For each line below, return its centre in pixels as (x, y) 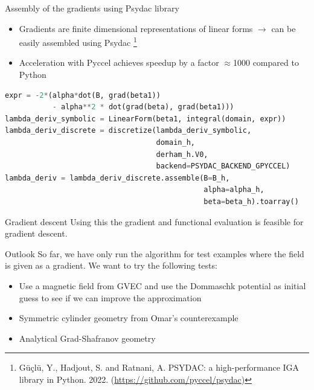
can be (284, 28)
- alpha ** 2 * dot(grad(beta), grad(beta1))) (143, 107)
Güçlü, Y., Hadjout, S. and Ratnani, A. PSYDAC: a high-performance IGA (159, 367)
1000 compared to (266, 62)
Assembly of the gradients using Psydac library (92, 8)
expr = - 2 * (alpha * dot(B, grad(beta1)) (83, 95)
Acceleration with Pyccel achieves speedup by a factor (119, 62)
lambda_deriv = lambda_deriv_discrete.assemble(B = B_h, (117, 178)
